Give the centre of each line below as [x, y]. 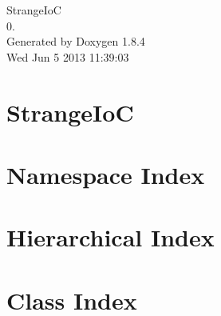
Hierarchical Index [110, 237]
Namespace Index [106, 174]
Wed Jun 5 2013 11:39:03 [68, 56]
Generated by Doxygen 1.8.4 [76, 41]
